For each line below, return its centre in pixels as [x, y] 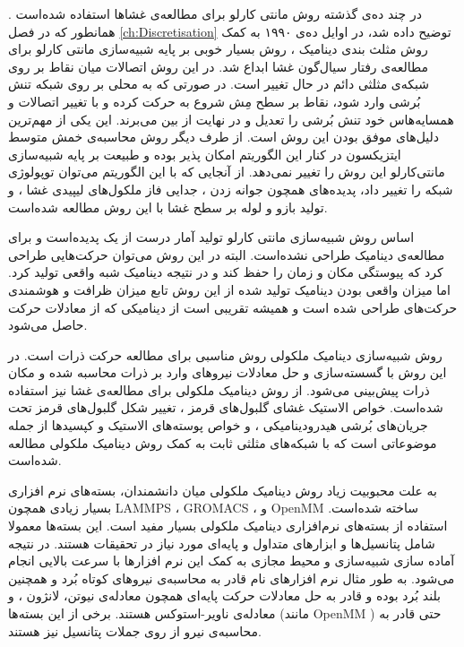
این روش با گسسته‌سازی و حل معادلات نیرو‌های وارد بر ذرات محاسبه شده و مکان [228, 372]
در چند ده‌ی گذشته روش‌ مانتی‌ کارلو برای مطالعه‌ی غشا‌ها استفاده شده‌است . [215, 13]
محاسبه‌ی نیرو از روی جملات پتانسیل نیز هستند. [135, 630]
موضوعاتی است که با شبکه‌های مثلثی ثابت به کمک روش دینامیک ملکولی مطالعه [223, 442]
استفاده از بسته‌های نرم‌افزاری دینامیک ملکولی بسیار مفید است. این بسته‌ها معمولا [228, 526]
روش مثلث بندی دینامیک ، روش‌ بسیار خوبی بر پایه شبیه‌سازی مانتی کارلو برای [218, 49]
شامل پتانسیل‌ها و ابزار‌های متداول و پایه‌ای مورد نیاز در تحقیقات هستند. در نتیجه [222, 543]
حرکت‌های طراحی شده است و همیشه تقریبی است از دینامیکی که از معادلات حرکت [233, 307]
